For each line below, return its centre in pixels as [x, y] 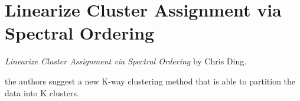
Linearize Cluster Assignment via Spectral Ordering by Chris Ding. [126, 61]
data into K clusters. [42, 92]
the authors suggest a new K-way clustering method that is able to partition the [150, 81]
